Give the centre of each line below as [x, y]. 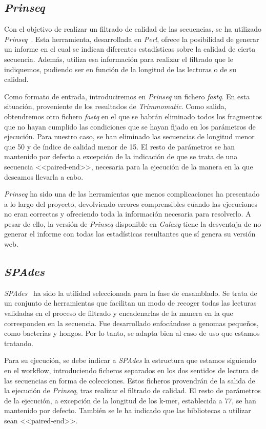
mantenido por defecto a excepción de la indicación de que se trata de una [121, 156]
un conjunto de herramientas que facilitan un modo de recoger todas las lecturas [130, 303]
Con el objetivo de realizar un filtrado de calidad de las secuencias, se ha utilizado [133, 29]
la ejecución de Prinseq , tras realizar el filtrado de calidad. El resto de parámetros [132, 390]
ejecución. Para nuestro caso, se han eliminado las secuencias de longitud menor [129, 136]
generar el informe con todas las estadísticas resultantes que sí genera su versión [130, 234]
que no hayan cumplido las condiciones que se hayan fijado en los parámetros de [130, 126]
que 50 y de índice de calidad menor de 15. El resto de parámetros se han [120, 146]
